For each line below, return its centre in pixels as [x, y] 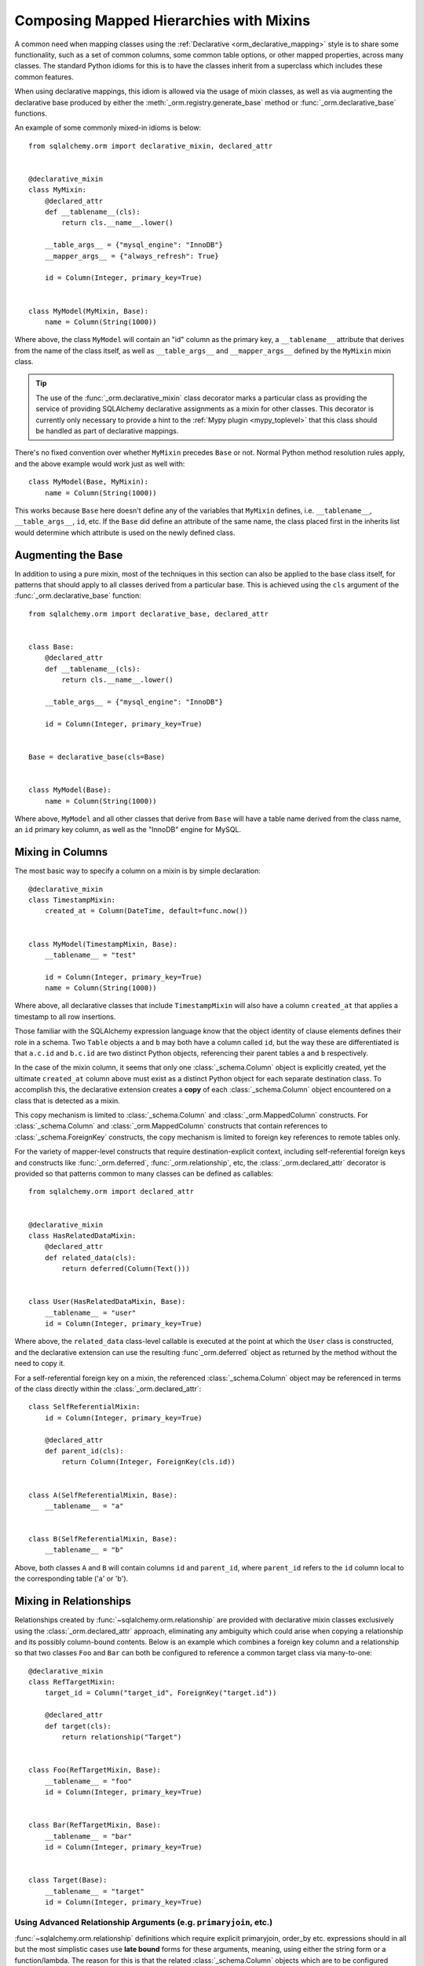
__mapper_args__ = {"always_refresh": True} [132, 256]
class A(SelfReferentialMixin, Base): [103, 1495]
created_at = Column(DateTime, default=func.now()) [146, 911]
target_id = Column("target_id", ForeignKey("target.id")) [161, 1693]
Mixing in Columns [61, 852]
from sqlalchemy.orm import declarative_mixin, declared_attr [151, 146]
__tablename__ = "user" [90, 1313]
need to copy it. [40, 1364]
